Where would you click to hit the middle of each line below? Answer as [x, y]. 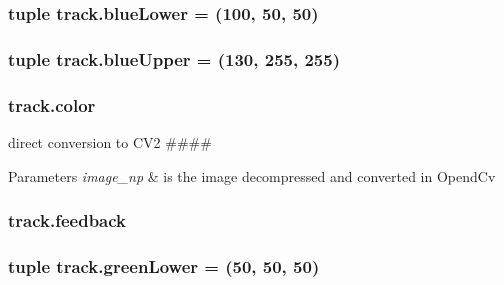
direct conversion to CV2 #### [110, 141]
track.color [52, 104]
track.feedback [67, 220]
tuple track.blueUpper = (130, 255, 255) [174, 58]
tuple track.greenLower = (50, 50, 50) [164, 265]
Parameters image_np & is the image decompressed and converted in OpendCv [252, 175]
